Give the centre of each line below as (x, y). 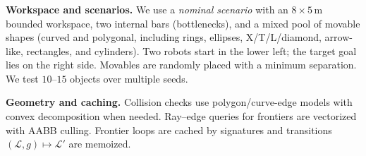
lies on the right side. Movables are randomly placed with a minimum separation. (181, 65)
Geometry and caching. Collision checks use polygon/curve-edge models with (179, 102)
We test (22, 78)
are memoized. (100, 144)
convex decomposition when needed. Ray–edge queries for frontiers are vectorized (181, 116)
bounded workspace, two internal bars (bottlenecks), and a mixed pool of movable (183, 23)
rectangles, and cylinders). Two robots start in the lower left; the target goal (191, 50)
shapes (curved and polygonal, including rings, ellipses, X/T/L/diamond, (164, 37)
